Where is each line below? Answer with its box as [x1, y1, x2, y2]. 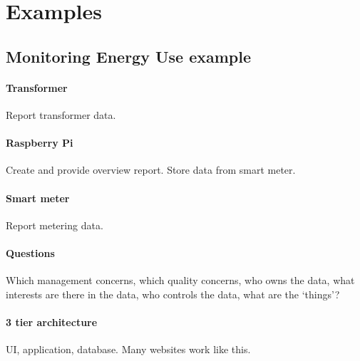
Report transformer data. [6, 107, 116, 122]
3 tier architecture [6, 314, 98, 329]
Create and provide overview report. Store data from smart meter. [6, 162, 296, 177]
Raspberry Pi [6, 135, 73, 150]
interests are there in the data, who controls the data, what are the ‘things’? [6, 286, 340, 301]
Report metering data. [6, 217, 103, 232]
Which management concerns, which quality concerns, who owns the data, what [6, 273, 355, 288]
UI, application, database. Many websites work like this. [6, 342, 251, 357]
